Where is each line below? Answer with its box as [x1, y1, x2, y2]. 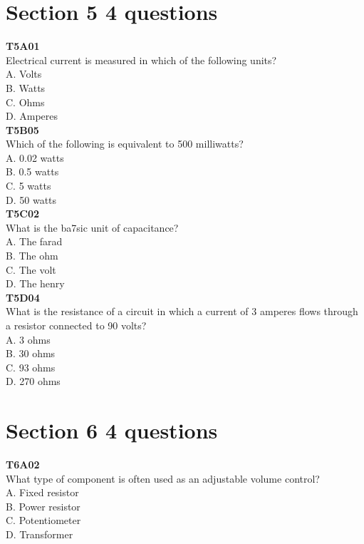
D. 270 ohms [6, 374, 61, 389]
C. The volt [6, 262, 56, 277]
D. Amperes [6, 108, 58, 123]
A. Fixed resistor [6, 485, 79, 500]
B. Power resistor [6, 498, 80, 513]
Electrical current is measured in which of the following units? [6, 52, 277, 67]
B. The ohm [6, 248, 58, 263]
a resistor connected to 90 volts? [6, 318, 147, 332]
